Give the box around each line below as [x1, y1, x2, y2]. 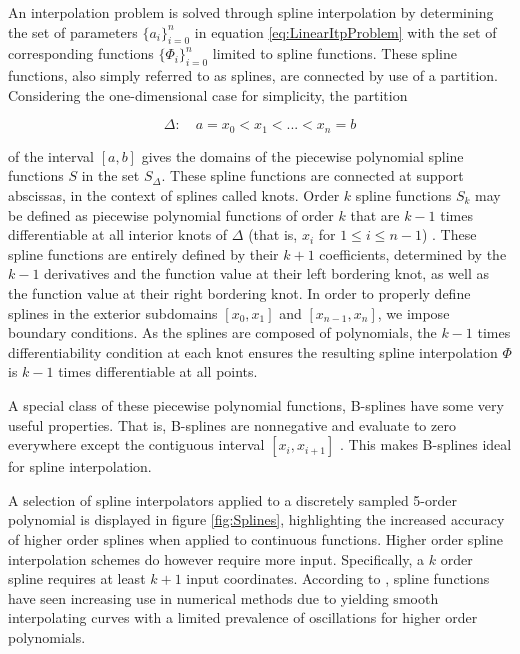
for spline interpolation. [8, 456, 152, 477]
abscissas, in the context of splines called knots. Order [8, 185, 340, 206]
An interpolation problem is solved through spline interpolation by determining [8, 2, 494, 22]
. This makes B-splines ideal [340, 434, 512, 455]
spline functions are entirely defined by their [8, 243, 279, 264]
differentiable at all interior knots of [8, 224, 228, 245]
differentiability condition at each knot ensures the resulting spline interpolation [8, 341, 498, 362]
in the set [81, 165, 140, 186]
